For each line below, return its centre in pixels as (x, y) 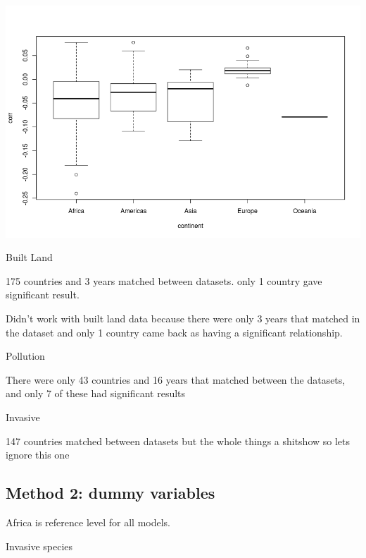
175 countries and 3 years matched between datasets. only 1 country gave (164, 280)
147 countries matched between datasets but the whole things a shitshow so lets (178, 441)
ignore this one (38, 455)
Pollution (25, 356)
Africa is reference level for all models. (88, 522)
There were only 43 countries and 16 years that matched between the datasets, (176, 379)
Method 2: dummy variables (111, 493)
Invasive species (39, 546)
